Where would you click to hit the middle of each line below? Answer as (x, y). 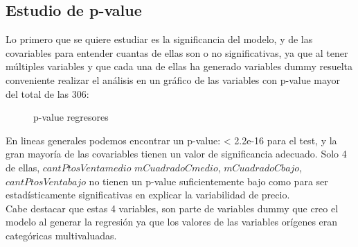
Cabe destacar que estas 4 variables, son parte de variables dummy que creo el (172, 208)
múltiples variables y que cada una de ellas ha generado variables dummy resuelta (179, 66)
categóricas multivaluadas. (61, 235)
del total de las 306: (47, 93)
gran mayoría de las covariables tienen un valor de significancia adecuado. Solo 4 (176, 154)
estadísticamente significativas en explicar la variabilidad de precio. (148, 195)
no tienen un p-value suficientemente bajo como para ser (208, 181)
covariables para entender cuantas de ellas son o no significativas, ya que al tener (177, 52)
